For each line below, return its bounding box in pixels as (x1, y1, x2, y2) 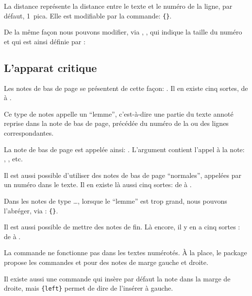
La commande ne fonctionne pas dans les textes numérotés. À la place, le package (4, 247, 247, 258)
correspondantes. (4, 128, 54, 138)
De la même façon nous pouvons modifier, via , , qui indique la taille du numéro (4, 27, 242, 37)
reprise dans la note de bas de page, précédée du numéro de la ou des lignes (4, 118, 229, 128)
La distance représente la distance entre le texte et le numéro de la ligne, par (4, 1, 233, 11)
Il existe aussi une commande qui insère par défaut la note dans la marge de (4, 273, 231, 283)
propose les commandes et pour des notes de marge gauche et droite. (4, 257, 208, 267)
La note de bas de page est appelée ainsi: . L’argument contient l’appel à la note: (4, 144, 245, 154)
